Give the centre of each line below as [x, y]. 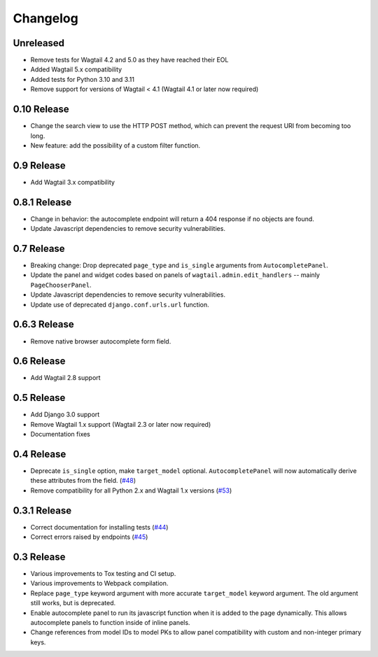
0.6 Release [39, 361]
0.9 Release [39, 165]
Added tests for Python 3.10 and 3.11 [82, 79]
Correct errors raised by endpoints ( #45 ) [89, 537]
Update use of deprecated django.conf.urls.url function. [120, 304]
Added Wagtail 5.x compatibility [76, 69]
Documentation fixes [61, 435]
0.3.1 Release [42, 510]
